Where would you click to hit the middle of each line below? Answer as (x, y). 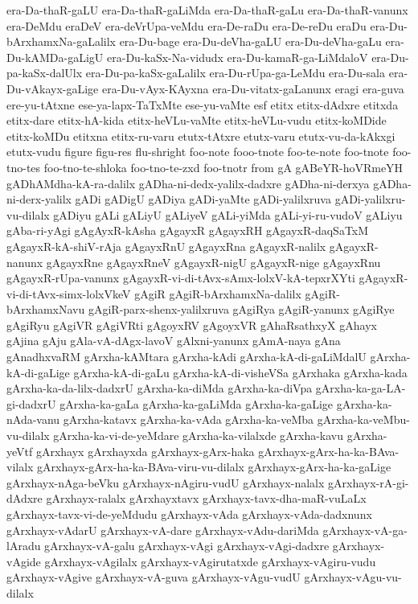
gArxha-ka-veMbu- (363, 419)
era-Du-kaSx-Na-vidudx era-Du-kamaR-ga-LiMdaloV (238, 57)
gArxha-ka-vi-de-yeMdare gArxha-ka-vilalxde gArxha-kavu (199, 436)
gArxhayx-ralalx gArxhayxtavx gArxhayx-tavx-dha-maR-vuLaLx (206, 498)
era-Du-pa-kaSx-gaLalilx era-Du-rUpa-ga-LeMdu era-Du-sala (236, 73)
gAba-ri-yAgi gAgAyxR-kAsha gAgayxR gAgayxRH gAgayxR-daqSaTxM (188, 230)
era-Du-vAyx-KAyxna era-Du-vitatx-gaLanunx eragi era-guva (253, 88)
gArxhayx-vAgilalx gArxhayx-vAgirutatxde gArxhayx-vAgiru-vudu (210, 561)
